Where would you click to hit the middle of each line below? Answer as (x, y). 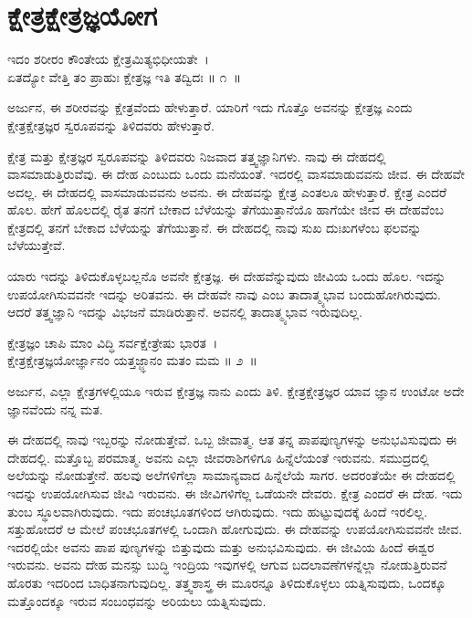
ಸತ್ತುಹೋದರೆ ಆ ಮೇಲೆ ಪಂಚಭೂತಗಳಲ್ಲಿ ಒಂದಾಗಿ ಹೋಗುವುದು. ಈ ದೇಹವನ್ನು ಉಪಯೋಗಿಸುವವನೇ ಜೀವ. (235, 529)
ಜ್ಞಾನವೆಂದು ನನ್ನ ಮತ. (55, 409)
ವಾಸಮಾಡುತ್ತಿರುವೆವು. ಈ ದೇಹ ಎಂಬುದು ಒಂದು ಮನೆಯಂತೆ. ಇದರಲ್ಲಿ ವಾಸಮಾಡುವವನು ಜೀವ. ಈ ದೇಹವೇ (236, 174)
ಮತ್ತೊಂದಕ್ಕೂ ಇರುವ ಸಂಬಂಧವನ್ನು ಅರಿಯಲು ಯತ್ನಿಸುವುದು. (137, 600)
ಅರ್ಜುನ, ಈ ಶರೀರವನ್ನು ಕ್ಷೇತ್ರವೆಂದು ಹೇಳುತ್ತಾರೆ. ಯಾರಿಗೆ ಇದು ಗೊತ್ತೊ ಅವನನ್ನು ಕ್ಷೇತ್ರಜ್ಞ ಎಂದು (210, 107)
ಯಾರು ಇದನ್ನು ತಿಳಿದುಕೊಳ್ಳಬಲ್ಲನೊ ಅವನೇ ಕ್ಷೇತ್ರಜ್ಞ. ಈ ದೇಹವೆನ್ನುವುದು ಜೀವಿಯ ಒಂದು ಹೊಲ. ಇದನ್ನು (227, 276)
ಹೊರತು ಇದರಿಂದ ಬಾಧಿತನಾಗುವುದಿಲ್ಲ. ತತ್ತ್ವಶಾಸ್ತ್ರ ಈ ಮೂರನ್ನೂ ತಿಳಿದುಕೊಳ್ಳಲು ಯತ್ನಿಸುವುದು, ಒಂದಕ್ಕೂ (227, 582)
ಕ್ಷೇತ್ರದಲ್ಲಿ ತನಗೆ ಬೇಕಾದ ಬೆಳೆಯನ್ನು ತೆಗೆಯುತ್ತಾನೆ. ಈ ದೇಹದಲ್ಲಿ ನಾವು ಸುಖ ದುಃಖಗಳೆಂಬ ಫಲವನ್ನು (215, 227)
